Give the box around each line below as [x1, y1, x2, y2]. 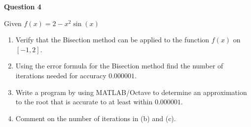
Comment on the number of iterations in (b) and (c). [15, 113, 176, 123]
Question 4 [4, 1, 41, 11]
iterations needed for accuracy [15, 70, 107, 80]
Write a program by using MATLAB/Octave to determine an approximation [15, 87, 247, 97]
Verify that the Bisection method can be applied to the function [15, 34, 210, 45]
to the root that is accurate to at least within [15, 96, 153, 107]
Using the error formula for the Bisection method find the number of [15, 61, 223, 71]
